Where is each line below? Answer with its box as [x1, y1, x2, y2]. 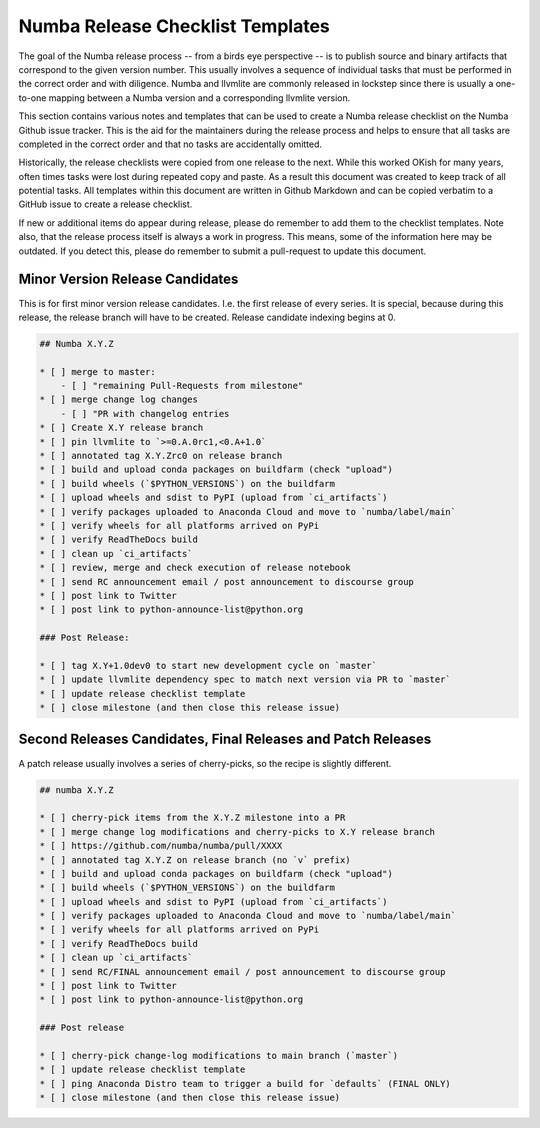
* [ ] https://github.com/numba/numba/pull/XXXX [39, 840, 283, 852]
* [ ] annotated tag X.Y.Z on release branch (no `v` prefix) [39, 854, 351, 865]
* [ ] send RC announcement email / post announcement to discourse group [39, 576, 415, 587]
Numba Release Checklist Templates [18, 15, 330, 37]
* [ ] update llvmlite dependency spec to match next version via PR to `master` [39, 674, 452, 685]
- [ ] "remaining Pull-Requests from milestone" [60, 380, 304, 392]
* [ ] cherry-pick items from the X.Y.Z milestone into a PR [39, 812, 346, 824]
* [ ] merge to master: [39, 366, 157, 377]
